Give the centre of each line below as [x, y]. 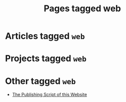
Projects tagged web [46, 59]
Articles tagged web [45, 36]
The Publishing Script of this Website [50, 95]
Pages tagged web [82, 9]
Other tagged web [40, 81]
